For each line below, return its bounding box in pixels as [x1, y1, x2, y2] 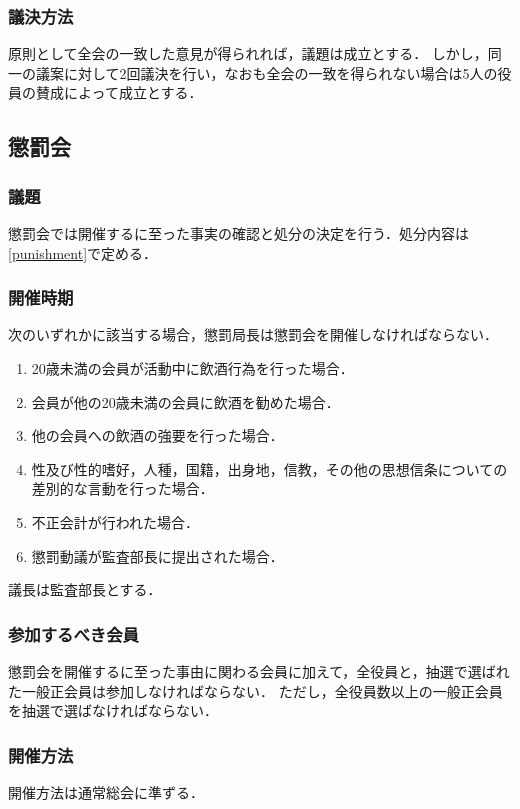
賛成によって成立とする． [35, 82, 203, 103]
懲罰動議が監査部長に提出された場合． [31, 545, 284, 566]
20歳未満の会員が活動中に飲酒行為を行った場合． [31, 358, 354, 378]
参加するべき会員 [8, 621, 139, 646]
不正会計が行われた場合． [31, 511, 200, 532]
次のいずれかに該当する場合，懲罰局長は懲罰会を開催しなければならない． [8, 324, 498, 345]
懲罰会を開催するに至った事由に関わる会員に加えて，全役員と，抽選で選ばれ [8, 660, 510, 681]
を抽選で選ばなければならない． [8, 700, 218, 721]
